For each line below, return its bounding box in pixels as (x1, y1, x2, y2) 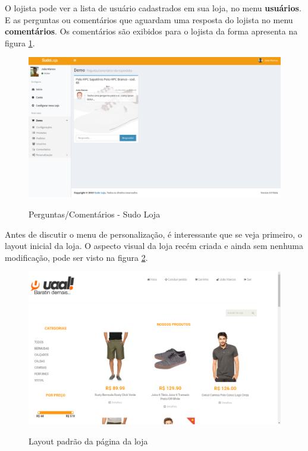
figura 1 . (5, 36, 35, 49)
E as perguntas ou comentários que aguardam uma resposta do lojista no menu (5, 13, 293, 26)
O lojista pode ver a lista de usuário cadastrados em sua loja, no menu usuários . (5, 2, 301, 14)
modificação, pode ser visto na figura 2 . (5, 251, 148, 263)
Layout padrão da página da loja (29, 435, 148, 447)
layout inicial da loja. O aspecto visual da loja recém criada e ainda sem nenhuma (5, 239, 303, 252)
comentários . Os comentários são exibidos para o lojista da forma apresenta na (5, 25, 298, 37)
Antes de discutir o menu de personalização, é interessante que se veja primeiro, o (5, 228, 302, 240)
